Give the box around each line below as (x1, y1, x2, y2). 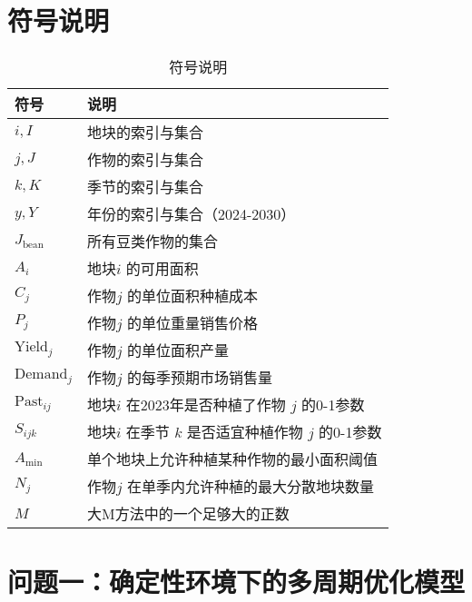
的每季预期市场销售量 (126, 367, 272, 389)
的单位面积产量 (126, 340, 229, 361)
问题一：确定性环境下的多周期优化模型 (7, 563, 466, 600)
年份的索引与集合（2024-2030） (86, 203, 296, 225)
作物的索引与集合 (86, 149, 203, 171)
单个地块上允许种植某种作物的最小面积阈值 (86, 449, 378, 470)
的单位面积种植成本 (126, 285, 258, 307)
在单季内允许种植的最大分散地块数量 (126, 476, 374, 498)
